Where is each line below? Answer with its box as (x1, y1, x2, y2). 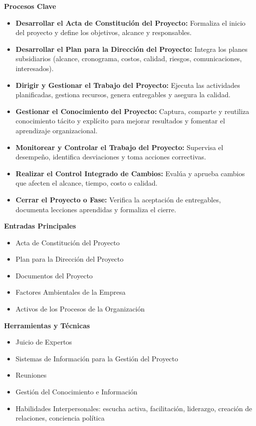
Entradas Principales (4, 221, 76, 231)
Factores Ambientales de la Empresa (15, 287, 126, 297)
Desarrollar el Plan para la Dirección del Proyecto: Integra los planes (15, 43, 248, 54)
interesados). (15, 63, 54, 73)
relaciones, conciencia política (15, 413, 105, 423)
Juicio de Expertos (15, 337, 72, 347)
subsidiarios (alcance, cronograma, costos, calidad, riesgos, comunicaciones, (15, 53, 242, 64)
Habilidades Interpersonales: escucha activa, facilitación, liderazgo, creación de (15, 403, 252, 413)
